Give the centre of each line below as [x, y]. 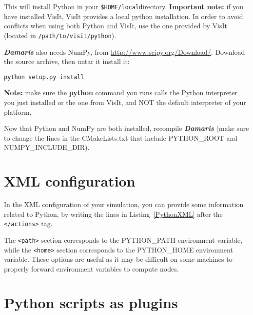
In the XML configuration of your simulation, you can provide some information [124, 204]
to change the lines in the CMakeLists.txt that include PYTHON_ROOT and [121, 137]
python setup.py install [44, 77]
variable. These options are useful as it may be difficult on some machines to [118, 259]
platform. [18, 112]
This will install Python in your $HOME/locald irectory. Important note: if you [124, 6]
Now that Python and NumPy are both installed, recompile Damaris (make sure [126, 128]
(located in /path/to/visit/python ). [60, 35]
